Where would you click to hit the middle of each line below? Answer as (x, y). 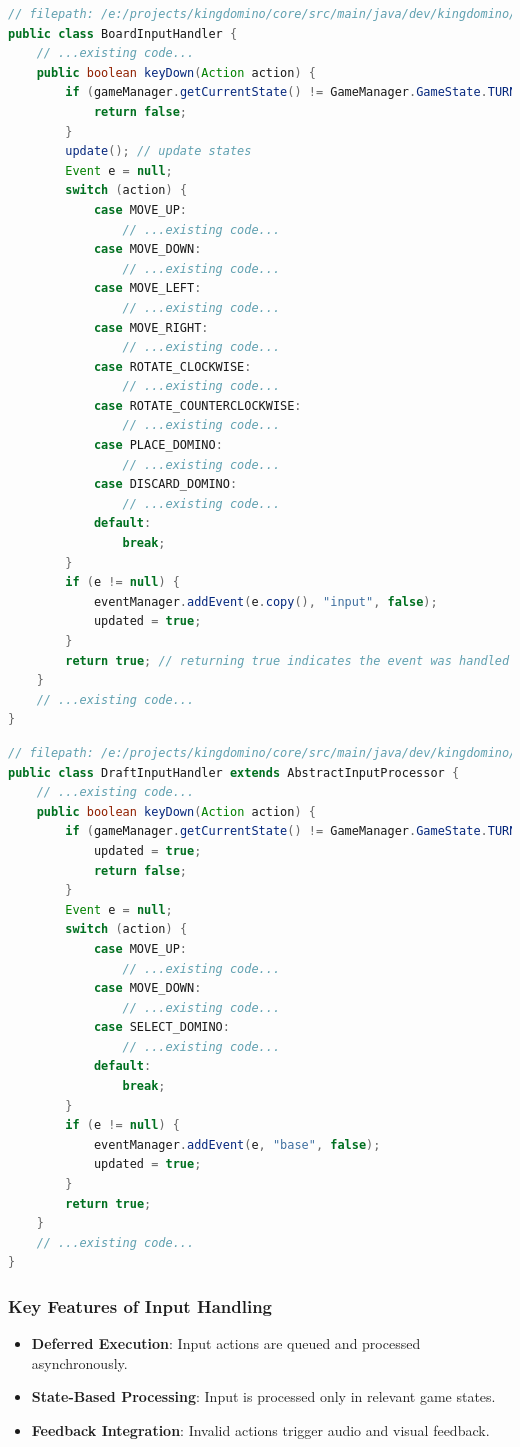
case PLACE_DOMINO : (158, 445)
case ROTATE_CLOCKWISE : (172, 366)
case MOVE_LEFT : (147, 288)
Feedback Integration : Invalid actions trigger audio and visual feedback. (260, 1430)
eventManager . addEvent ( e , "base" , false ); (237, 1144)
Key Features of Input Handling (140, 1305)
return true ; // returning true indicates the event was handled (287, 660)
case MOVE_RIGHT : (151, 327)
